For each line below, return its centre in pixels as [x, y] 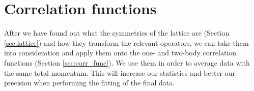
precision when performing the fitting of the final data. [90, 83]
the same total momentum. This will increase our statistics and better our [120, 72]
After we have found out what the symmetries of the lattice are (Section [117, 33]
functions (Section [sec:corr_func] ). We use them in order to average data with [127, 62]
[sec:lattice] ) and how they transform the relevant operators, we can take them [126, 42]
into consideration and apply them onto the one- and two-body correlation [120, 53]
